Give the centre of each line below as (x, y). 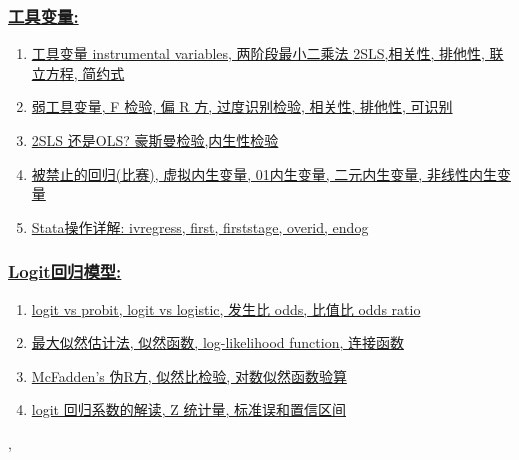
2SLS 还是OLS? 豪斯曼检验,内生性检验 (155, 140)
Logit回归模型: (65, 271)
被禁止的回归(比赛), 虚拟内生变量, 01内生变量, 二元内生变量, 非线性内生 (264, 173)
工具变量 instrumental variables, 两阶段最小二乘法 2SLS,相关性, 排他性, (258, 53)
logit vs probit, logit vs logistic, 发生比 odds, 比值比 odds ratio (226, 308)
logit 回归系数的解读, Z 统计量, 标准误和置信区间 (189, 409)
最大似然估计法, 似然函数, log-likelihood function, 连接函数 (217, 342)
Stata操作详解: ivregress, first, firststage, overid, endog (200, 226)
